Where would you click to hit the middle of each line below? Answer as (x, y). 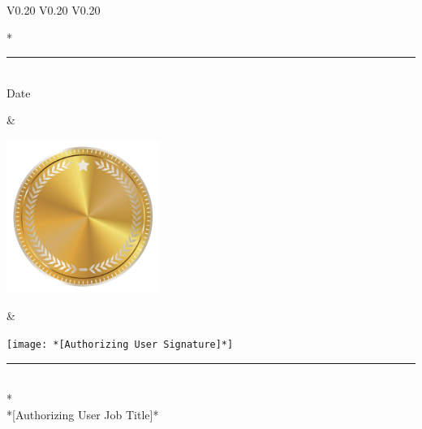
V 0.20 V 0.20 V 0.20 (54, 10)
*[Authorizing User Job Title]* (83, 414)
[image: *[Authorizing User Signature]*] (120, 344)
